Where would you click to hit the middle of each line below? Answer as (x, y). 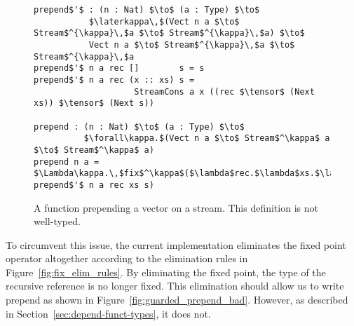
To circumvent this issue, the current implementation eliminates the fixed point (176, 244)
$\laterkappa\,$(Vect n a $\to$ (164, 21)
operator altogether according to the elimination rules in (127, 258)
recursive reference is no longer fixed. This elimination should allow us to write (175, 286)
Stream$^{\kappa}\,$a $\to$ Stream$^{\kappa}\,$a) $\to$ (169, 33)
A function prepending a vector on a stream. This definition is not (176, 207)
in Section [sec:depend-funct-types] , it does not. (108, 313)
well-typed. (57, 221)
